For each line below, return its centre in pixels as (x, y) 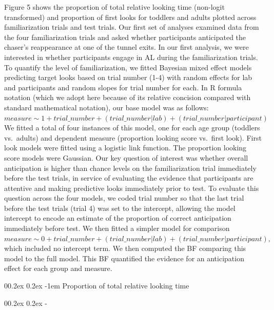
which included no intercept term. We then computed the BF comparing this (125, 248)
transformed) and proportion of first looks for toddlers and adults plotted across (130, 17)
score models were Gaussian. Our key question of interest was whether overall (126, 157)
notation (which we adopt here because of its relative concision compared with (128, 97)
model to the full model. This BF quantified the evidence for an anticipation (124, 258)
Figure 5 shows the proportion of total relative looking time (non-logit (114, 7)
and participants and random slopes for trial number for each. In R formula (123, 87)
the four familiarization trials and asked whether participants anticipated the (125, 37)
